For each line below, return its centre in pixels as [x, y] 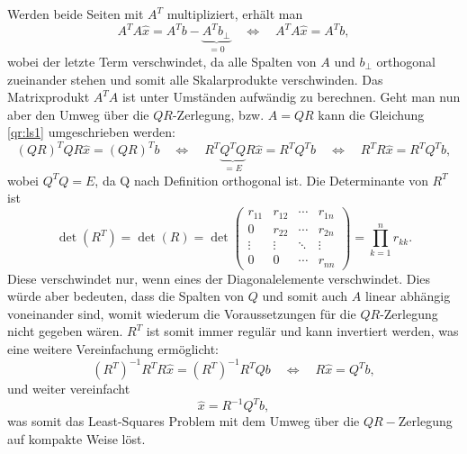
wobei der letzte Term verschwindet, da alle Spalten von [162, 61]
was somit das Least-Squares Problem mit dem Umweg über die [184, 421]
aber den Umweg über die [78, 114]
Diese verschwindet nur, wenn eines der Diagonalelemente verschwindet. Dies [219, 278]
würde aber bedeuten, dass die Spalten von [126, 296]
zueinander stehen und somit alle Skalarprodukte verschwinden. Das [195, 79]
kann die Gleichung [371, 114]
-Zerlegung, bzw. [218, 114]
